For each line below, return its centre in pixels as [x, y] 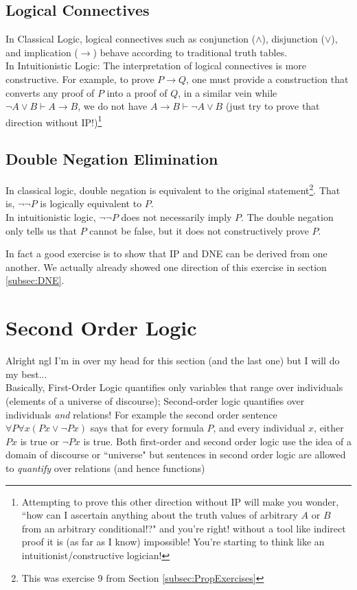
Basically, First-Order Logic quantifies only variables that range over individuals [174, 387]
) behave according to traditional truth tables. [190, 52]
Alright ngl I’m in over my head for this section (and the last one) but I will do [173, 361]
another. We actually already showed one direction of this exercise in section [166, 267]
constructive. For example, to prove [80, 79]
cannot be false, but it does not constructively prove [199, 230]
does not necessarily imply [176, 217]
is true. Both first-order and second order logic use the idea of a [217, 441]
